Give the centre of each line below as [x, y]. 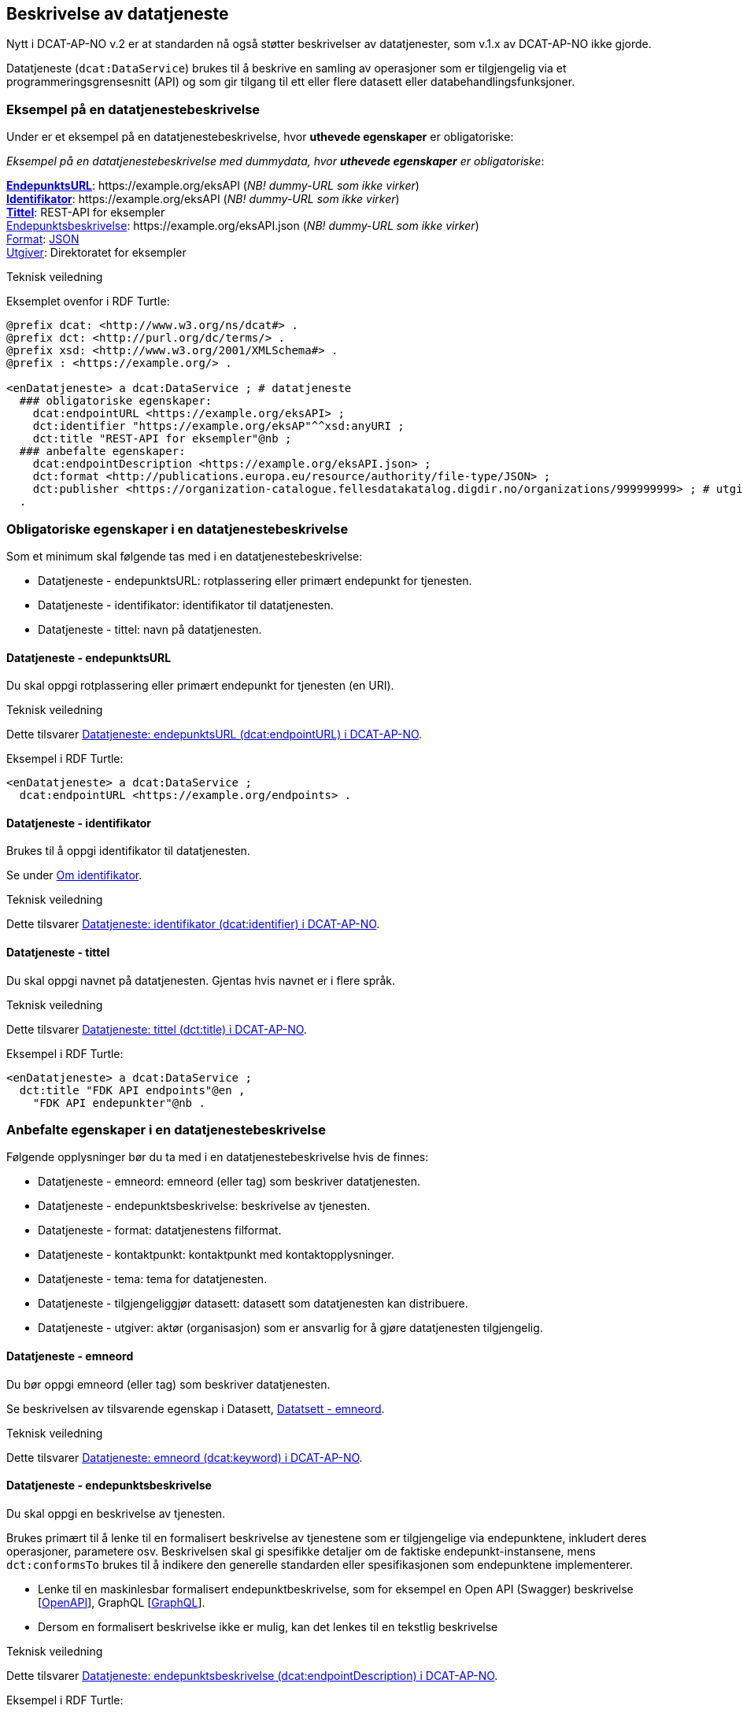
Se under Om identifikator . [74, 875]
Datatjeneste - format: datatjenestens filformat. [160, 1230]
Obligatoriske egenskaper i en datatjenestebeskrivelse [177, 529]
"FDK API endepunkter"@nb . [119, 1103]
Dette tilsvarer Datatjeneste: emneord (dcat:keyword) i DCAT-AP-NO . [185, 1457]
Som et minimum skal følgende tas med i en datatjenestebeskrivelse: [185, 556]
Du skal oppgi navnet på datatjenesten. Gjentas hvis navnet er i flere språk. [201, 980]
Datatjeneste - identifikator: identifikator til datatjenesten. [186, 605]
